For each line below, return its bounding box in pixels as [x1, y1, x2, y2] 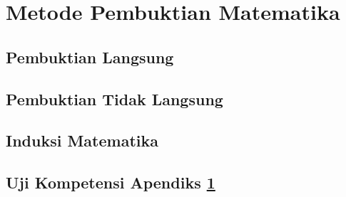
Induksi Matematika [6, 129, 158, 151]
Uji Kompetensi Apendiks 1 [6, 171, 215, 193]
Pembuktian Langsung [6, 46, 174, 68]
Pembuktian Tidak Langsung [6, 87, 223, 110]
